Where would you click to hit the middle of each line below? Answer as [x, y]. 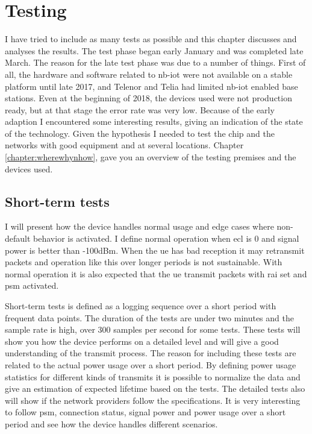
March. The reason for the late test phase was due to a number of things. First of [155, 62]
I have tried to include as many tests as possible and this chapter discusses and [151, 39]
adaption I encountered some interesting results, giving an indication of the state [154, 121]
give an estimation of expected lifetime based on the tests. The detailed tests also [155, 388]
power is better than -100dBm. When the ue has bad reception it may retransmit [155, 250]
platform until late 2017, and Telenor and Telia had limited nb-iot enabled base [151, 86]
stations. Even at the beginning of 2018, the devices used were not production [148, 98]
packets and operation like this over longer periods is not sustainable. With [144, 262]
